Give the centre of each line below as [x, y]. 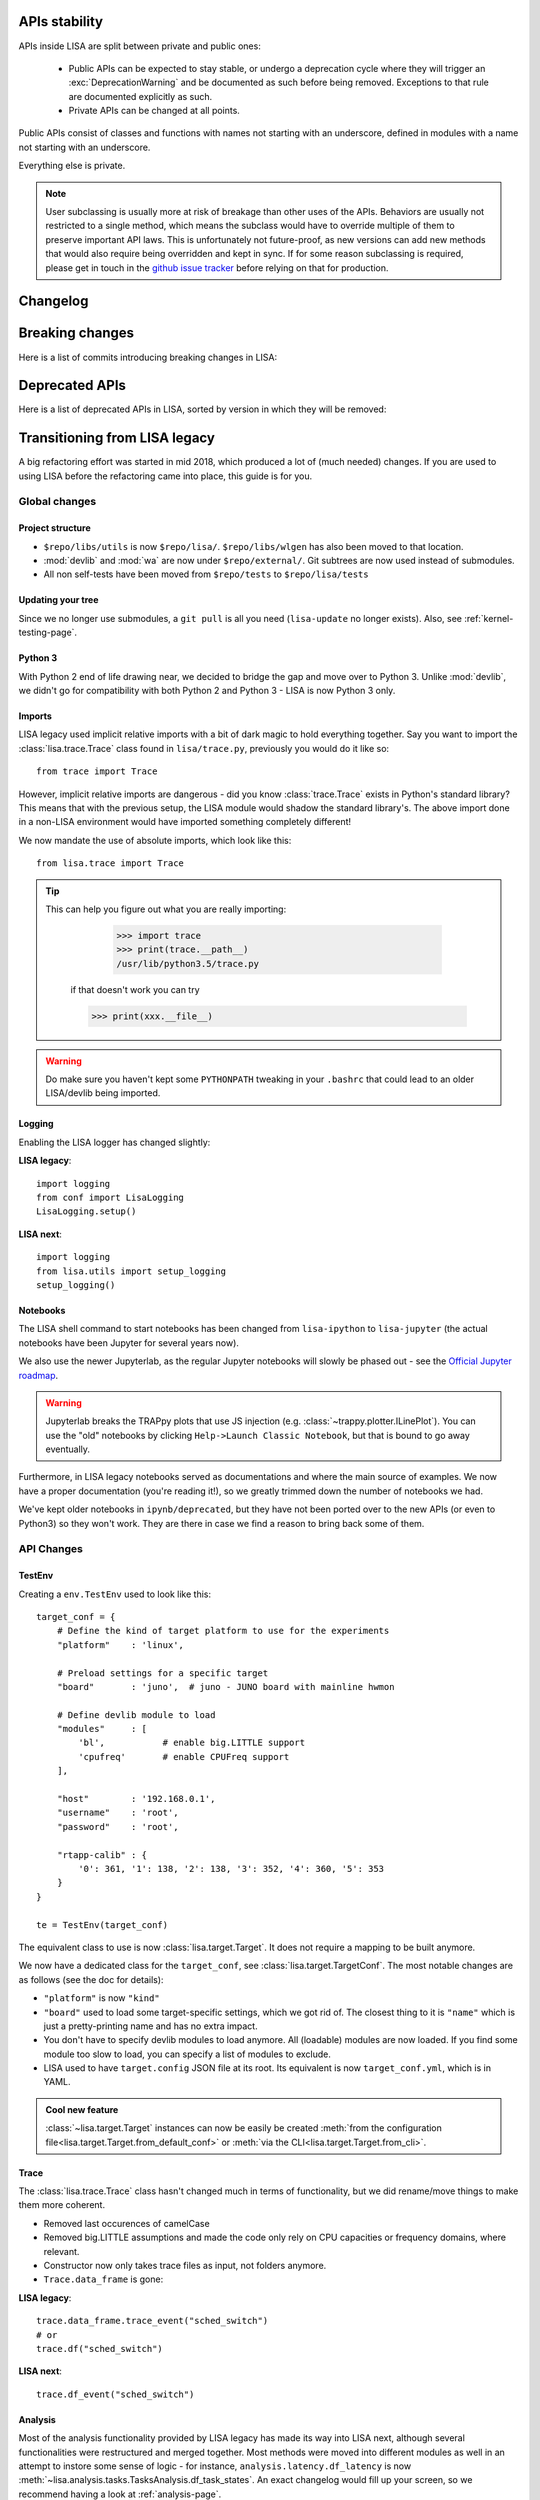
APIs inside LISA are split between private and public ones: [140, 46]
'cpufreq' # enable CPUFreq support [184, 1756]
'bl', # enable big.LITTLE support [191, 1743]
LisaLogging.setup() [86, 1211]
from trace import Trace [97, 771]
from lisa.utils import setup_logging [131, 1271]
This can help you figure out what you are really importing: [166, 909]
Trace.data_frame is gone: [103, 2279]
